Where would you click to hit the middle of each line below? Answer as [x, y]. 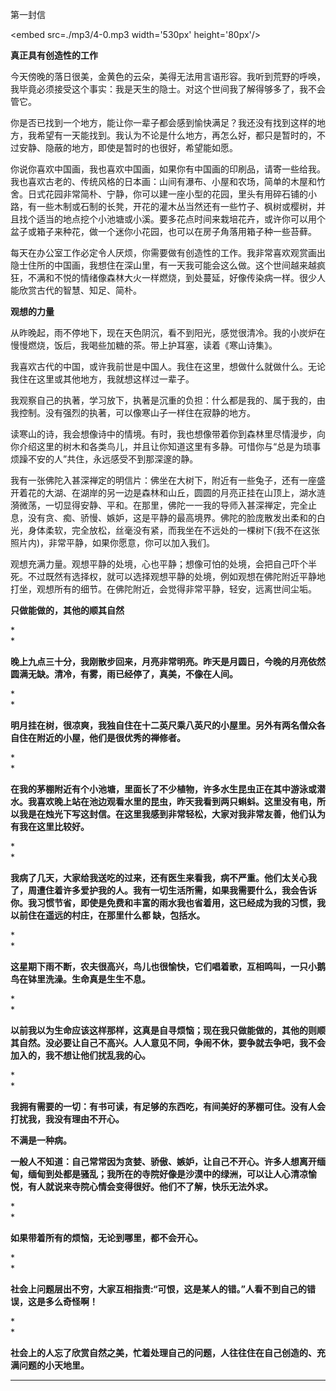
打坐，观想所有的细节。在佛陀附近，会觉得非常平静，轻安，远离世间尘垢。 [163, 589]
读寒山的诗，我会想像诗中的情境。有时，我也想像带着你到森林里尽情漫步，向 [168, 434]
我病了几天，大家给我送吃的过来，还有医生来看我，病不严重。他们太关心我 [163, 877]
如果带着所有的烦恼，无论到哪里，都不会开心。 [106, 1237]
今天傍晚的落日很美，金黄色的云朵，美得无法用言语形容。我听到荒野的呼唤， [168, 76]
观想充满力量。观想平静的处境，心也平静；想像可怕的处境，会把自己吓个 [159, 564]
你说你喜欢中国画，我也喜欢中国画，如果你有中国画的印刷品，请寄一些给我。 [168, 169]
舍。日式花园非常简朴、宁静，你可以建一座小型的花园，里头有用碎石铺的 [159, 194]
